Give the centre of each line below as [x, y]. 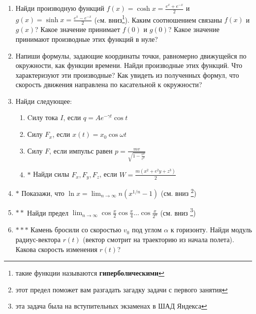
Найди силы [51, 174]
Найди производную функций [60, 8]
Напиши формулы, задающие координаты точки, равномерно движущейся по [131, 55]
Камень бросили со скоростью [76, 230]
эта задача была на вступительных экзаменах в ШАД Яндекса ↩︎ [111, 306]
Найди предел [48, 212]
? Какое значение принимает [77, 29]
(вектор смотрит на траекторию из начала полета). [159, 239]
